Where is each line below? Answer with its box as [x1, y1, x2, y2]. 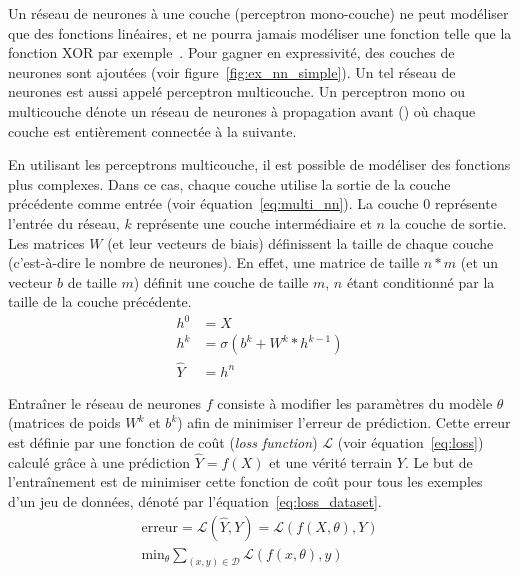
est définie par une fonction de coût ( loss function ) [8, 431, 318, 452]
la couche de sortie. [389, 212, 507, 233]
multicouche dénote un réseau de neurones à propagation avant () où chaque [8, 100, 476, 121]
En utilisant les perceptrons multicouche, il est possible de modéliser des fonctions [8, 154, 511, 175]
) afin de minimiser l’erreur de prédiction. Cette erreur [177, 412, 511, 433]
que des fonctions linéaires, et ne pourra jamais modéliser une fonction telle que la [8, 22, 512, 43]
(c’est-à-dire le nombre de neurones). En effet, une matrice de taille [8, 252, 420, 273]
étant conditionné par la [346, 271, 495, 292]
